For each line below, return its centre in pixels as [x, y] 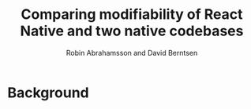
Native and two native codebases [132, 31]
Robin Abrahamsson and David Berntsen [132, 53]
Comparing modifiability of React [132, 15]
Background [48, 93]
